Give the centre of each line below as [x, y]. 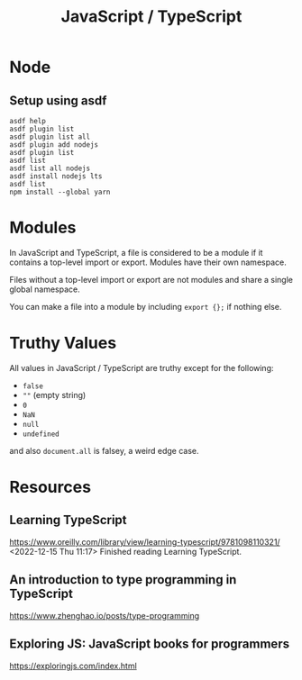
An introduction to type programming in [123, 580]
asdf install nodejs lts [56, 177]
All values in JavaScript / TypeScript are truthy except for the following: [142, 367]
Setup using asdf [58, 100]
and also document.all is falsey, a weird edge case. [105, 450]
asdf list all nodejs [50, 168]
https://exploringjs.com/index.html [73, 666]
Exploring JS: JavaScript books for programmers [150, 644]
